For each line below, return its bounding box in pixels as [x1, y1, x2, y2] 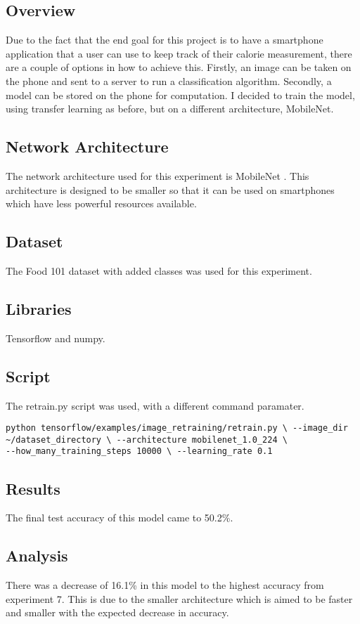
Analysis [6, 545, 68, 566]
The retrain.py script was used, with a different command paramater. [6, 398, 304, 412]
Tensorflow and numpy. [6, 330, 105, 345]
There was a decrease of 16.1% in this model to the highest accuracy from [6, 578, 324, 592]
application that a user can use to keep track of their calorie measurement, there [6, 46, 352, 60]
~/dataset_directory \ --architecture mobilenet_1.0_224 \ [6, 434, 288, 445]
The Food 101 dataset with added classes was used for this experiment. [6, 263, 312, 278]
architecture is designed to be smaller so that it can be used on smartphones [6, 182, 335, 197]
